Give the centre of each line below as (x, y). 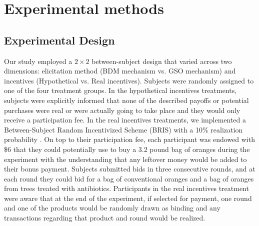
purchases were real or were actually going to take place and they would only (122, 110)
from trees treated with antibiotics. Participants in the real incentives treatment (126, 188)
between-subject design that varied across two (162, 61)
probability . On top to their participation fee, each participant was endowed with (129, 139)
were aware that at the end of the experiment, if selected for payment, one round (128, 198)
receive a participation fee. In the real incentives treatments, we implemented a (125, 120)
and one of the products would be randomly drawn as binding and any (112, 208)
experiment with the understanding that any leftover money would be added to (125, 159)
